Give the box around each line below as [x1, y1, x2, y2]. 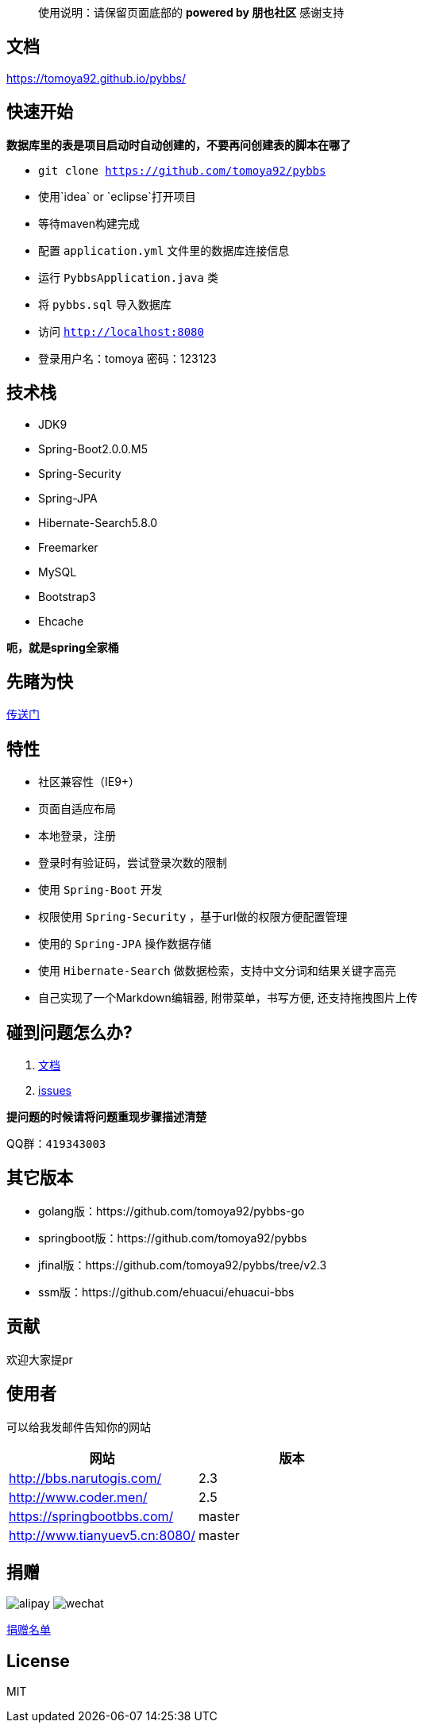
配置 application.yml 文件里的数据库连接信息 [38, 243, 290, 257]
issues [38, 1084, 71, 1098]
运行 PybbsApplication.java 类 [38, 270, 218, 284]
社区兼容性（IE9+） [38, 775, 141, 789]
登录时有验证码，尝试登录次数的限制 [38, 856, 227, 870]
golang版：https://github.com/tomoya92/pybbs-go [38, 1203, 305, 1218]
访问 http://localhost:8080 [38, 324, 204, 338]
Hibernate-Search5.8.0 [38, 515, 158, 529]
